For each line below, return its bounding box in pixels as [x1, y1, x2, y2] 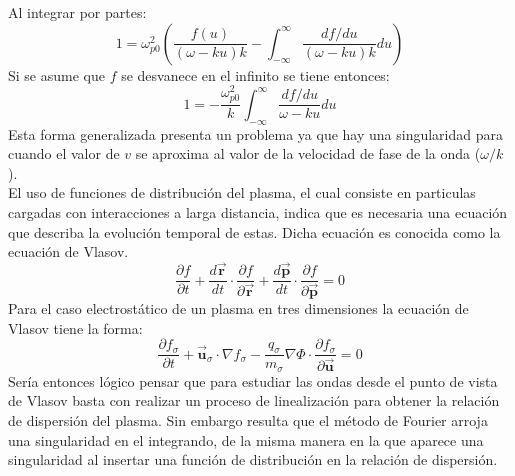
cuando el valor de [8, 143, 120, 164]
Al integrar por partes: [8, 2, 147, 22]
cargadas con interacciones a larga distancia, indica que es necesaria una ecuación [8, 202, 508, 223]
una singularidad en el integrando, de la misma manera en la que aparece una [8, 429, 484, 450]
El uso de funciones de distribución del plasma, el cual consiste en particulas [8, 182, 476, 203]
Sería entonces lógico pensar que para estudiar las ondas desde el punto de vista [8, 370, 498, 391]
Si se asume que [8, 64, 105, 85]
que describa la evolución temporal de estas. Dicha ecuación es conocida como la [8, 221, 501, 242]
